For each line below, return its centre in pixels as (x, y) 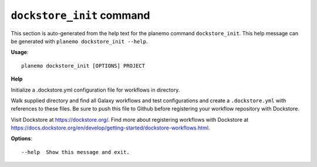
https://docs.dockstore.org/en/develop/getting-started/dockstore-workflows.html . (110, 128)
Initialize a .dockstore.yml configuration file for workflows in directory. (95, 90)
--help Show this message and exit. (76, 152)
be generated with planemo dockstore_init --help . (79, 41)
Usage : (20, 52)
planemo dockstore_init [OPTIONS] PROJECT (83, 66)
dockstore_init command (80, 15)
